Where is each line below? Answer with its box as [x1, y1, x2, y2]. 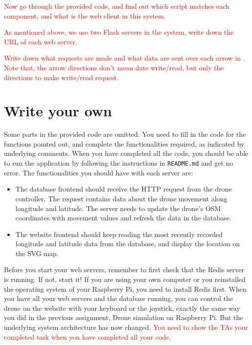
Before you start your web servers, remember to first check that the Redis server [4, 264, 244, 275]
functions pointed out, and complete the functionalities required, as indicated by [4, 138, 245, 149]
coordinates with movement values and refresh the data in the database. [15, 213, 231, 223]
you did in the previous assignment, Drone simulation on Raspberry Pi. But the [4, 312, 243, 323]
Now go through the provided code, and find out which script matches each [4, 1, 230, 11]
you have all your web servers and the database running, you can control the [4, 293, 233, 303]
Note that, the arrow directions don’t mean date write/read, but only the [4, 62, 224, 72]
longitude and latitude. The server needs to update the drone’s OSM [15, 203, 221, 213]
